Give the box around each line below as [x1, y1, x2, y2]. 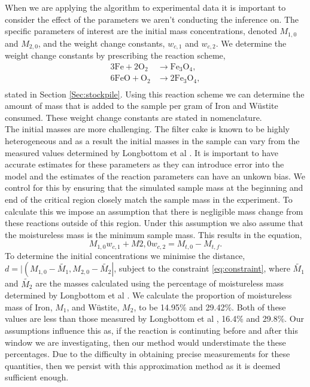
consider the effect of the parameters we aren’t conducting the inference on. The [5, 13, 299, 25]
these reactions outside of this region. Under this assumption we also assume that [5, 217, 304, 229]
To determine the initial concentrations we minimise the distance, [5, 249, 245, 261]
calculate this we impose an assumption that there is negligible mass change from [5, 205, 303, 217]
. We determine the [215, 36, 287, 49]
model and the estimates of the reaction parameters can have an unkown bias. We [5, 169, 306, 182]
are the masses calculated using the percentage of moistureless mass [35, 277, 284, 290]
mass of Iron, [5, 300, 53, 313]
